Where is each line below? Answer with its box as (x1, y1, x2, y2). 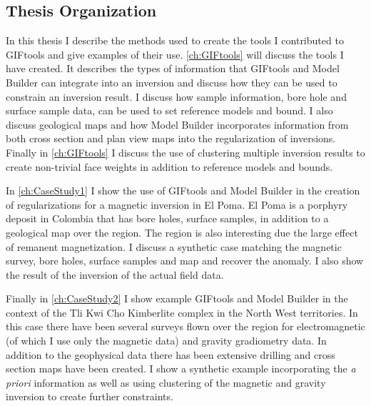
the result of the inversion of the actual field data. (6, 267, 224, 282)
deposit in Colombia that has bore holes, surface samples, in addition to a (6, 211, 329, 226)
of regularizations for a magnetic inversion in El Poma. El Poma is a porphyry (6, 197, 348, 212)
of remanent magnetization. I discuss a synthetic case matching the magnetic (6, 239, 342, 254)
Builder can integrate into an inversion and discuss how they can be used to (6, 74, 337, 89)
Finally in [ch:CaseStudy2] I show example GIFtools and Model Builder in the (6, 291, 348, 306)
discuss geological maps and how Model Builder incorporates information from (6, 117, 349, 132)
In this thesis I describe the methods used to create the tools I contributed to (6, 33, 344, 48)
